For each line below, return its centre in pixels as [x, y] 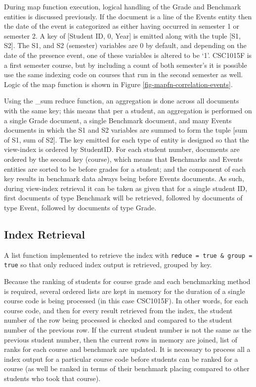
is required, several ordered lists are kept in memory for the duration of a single [125, 291]
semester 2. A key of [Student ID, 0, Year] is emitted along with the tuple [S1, [122, 35]
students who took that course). [52, 378]
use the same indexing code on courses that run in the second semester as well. [124, 74]
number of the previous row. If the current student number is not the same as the [128, 329]
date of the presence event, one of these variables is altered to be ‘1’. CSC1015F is [128, 55]
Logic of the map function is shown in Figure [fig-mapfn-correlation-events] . [118, 84]
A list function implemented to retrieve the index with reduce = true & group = [128, 255]
